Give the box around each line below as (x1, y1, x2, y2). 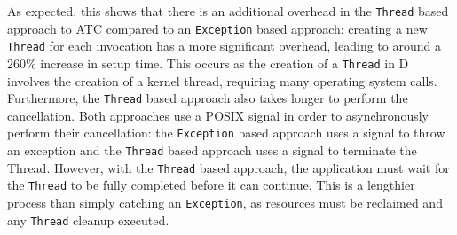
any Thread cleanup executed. (7, 210, 169, 229)
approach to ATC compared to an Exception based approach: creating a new (7, 19, 428, 37)
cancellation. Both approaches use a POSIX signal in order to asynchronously (7, 106, 429, 124)
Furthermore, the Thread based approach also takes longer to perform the (7, 89, 408, 107)
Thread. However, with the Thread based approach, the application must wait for (7, 158, 450, 176)
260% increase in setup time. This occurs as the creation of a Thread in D (7, 53, 409, 72)
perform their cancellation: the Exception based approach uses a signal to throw (7, 123, 445, 142)
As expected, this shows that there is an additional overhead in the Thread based (7, 2, 449, 20)
